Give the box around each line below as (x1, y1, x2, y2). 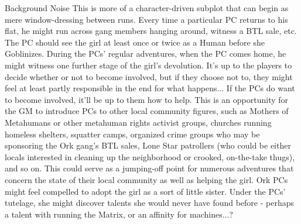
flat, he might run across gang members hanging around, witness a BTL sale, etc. (5, 25, 297, 37)
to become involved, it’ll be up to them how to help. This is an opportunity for (5, 93, 289, 105)
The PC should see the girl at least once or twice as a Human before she (5, 36, 265, 48)
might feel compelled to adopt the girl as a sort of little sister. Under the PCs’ (5, 185, 286, 197)
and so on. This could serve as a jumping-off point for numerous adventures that (5, 162, 294, 174)
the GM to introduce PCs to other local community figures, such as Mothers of (5, 105, 289, 117)
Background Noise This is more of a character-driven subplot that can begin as (5, 2, 289, 13)
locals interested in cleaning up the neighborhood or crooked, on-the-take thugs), (5, 150, 295, 163)
